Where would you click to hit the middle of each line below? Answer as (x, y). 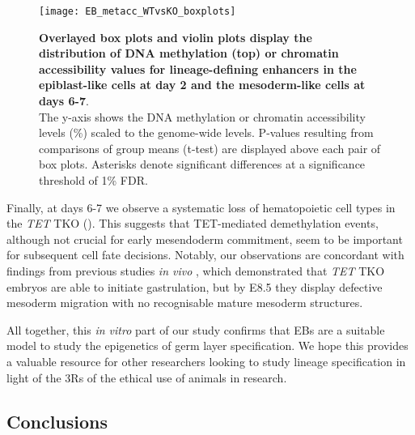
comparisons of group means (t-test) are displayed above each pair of (210, 148)
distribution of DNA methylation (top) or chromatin (189, 53)
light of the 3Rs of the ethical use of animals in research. (147, 377)
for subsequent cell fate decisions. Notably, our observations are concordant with (205, 255)
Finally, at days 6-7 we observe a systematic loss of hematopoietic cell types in (201, 207)
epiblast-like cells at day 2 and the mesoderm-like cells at (202, 85)
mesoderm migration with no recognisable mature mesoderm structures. (185, 303)
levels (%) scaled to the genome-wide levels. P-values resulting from (206, 132)
